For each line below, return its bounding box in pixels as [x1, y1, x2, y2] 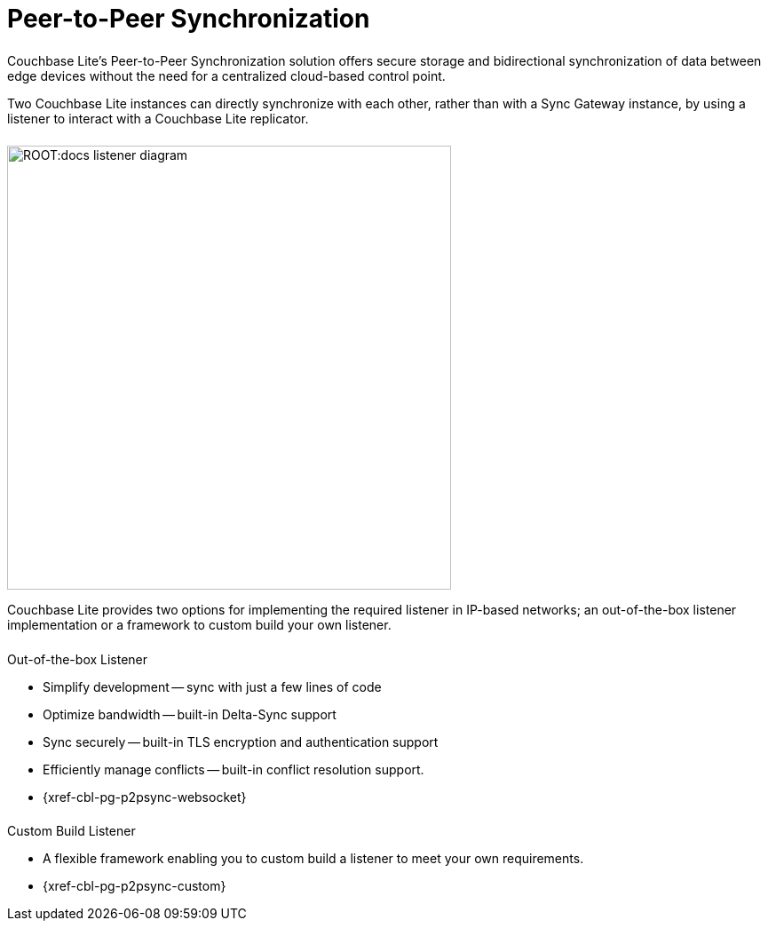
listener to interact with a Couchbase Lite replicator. [7, 110, 309, 126]
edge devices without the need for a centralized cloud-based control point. [7, 67, 446, 83]
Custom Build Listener [7, 823, 136, 839]
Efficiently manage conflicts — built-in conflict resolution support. [43, 761, 424, 777]
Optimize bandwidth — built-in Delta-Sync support [43, 706, 336, 722]
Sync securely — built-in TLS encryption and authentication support [43, 734, 439, 750]
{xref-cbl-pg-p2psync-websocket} [43, 789, 247, 805]
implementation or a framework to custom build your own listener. [7, 616, 392, 632]
